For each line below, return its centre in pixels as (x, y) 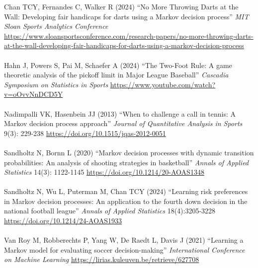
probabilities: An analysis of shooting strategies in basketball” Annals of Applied (127, 162)
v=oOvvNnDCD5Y (34, 94)
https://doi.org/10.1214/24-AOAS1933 (63, 221)
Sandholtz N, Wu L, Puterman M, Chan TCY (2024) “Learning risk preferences (126, 191)
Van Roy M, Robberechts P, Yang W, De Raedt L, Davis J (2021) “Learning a (124, 240)
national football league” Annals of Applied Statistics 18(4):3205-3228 (110, 211)
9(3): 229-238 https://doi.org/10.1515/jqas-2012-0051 (85, 133)
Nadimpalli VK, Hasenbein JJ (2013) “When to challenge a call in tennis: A (120, 113)
